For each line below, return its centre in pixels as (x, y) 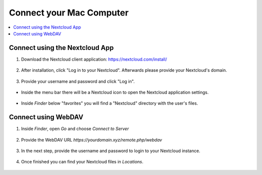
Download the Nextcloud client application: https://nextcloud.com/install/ (94, 59)
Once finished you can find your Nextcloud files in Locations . (82, 162)
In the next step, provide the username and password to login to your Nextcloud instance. (111, 151)
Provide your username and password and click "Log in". (78, 81)
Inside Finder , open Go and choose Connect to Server (75, 129)
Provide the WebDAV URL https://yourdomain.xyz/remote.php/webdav (92, 140)
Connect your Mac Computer (69, 13)
